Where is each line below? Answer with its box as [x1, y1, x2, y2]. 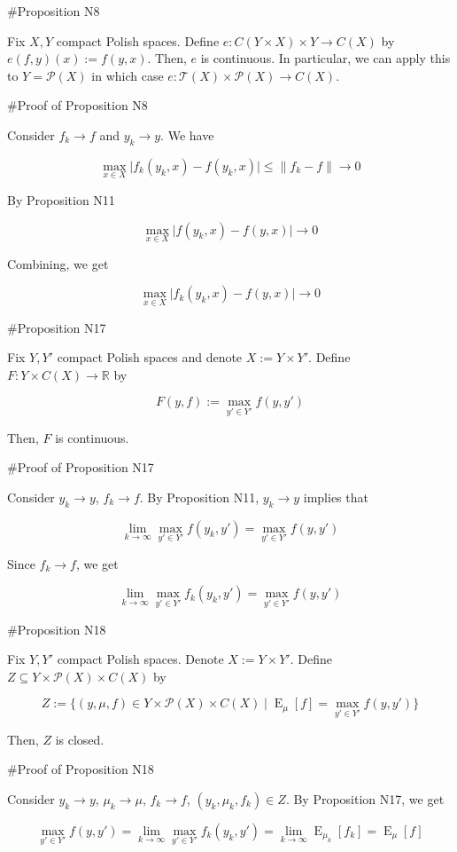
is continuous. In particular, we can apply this [200, 49, 451, 67]
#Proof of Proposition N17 [7, 458, 154, 477]
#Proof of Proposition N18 [7, 760, 154, 778]
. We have [160, 125, 214, 144]
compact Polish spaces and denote [57, 348, 243, 367]
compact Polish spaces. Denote [57, 650, 224, 668]
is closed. [55, 730, 105, 748]
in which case [91, 66, 164, 84]
